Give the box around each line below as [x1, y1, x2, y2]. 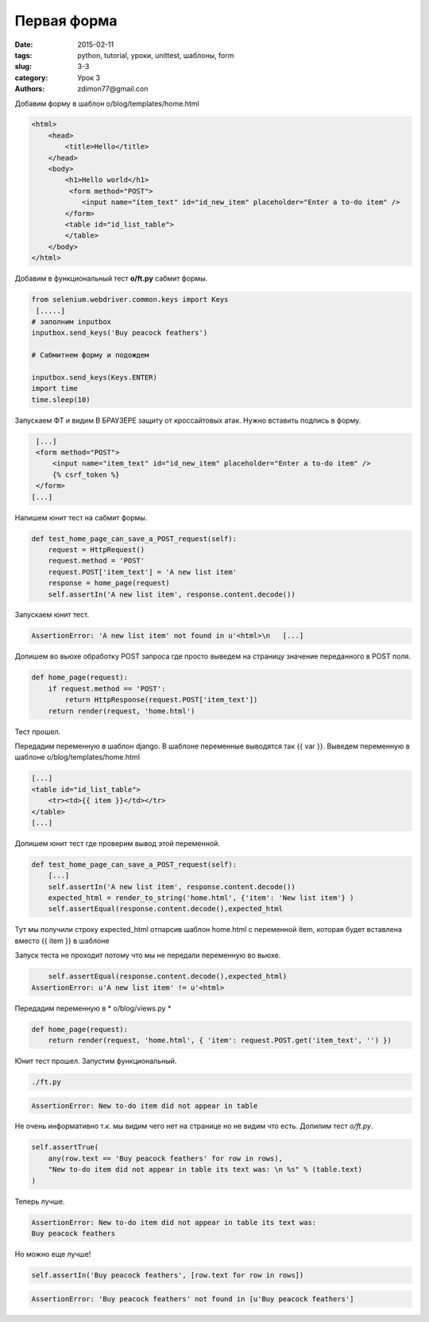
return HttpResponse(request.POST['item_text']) [64, 695, 258, 705]
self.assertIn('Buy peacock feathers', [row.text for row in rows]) [31, 1270, 304, 1279]
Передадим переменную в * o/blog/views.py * [14, 1003, 172, 1013]
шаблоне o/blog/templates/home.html [14, 752, 141, 762]
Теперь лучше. [14, 1196, 65, 1206]
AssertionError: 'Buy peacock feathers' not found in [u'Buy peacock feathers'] [31, 1294, 354, 1303]
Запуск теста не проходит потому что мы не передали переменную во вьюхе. [14, 950, 281, 961]
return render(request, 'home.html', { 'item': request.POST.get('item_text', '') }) [48, 1035, 392, 1045]
